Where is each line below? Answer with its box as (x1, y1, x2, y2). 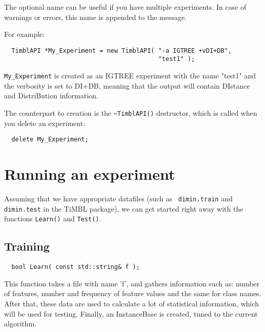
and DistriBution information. (4, 90, 98, 101)
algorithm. (4, 318, 37, 329)
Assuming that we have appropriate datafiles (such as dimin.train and (4, 193, 233, 203)
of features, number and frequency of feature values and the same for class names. (4, 288, 261, 299)
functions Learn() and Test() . (4, 213, 101, 224)
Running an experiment (4, 163, 175, 184)
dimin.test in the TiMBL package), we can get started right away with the (4, 203, 243, 214)
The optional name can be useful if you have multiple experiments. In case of (4, 2, 247, 12)
